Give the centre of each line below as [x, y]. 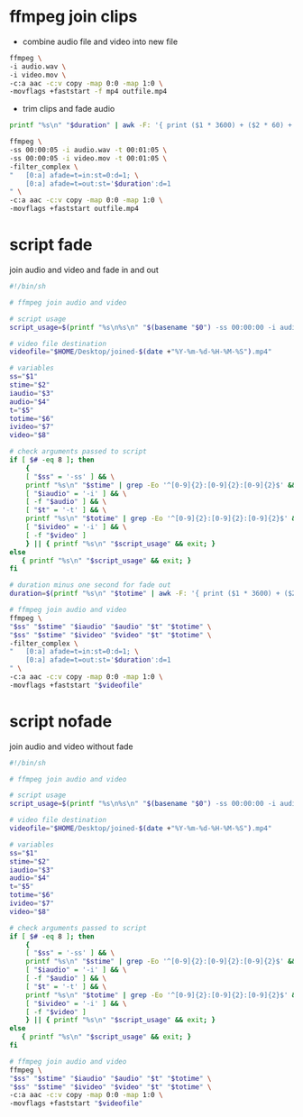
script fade [51, 245]
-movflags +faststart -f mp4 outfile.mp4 [88, 92]
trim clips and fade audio [69, 109]
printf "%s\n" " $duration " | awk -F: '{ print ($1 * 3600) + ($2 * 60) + [151, 125]
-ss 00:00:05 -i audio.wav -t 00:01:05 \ [88, 151]
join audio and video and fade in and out [84, 270]
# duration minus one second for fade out [90, 585]
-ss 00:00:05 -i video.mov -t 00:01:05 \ [88, 158]
